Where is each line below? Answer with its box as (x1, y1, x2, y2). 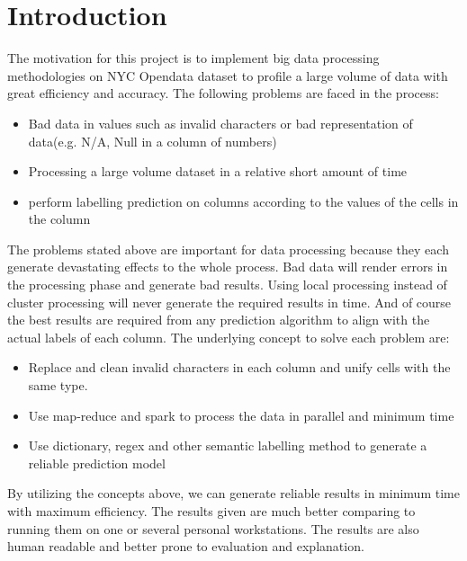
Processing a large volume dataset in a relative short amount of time (28, 162, 408, 181)
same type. (28, 376, 88, 395)
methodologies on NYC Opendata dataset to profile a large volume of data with (7, 66, 448, 85)
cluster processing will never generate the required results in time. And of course (7, 292, 452, 311)
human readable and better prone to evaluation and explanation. (7, 537, 364, 556)
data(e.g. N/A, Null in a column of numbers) (28, 131, 277, 150)
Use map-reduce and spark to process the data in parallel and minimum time (28, 405, 454, 424)
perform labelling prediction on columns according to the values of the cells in (28, 191, 459, 210)
